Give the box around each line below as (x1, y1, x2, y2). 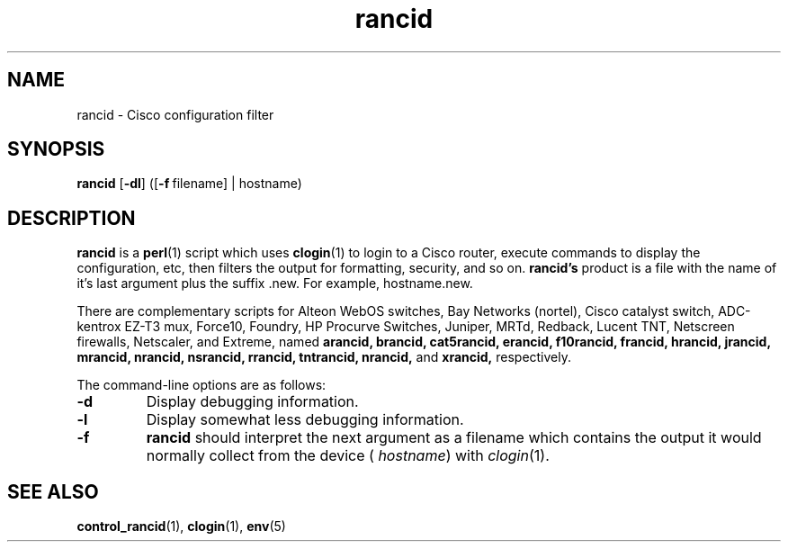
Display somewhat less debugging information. (146, 410, 464, 429)
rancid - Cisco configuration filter (76, 106, 274, 122)
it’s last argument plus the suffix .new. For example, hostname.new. (76, 275, 473, 292)
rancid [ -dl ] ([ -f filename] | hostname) (76, 175, 302, 192)
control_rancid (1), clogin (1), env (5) (76, 518, 286, 535)
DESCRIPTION (7, 206, 136, 229)
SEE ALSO (7, 480, 99, 503)
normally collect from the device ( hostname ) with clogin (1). (146, 446, 550, 465)
